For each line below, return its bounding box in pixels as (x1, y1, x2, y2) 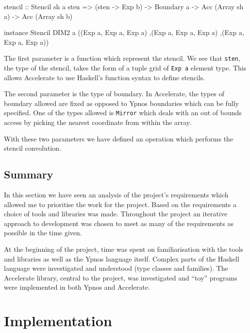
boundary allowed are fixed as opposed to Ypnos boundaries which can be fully (4, 98, 239, 108)
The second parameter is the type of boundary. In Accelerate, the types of (4, 88, 224, 99)
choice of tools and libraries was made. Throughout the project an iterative (4, 209, 228, 219)
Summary (4, 167, 53, 182)
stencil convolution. (4, 143, 61, 153)
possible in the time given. (4, 228, 82, 238)
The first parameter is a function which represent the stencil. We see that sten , (4, 53, 240, 63)
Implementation (4, 311, 112, 331)
